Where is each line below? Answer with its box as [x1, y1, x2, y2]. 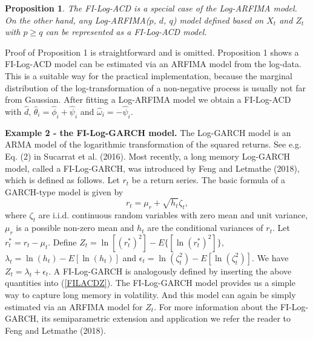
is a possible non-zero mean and [16, 221, 134, 234]
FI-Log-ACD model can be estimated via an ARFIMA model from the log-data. [5, 57, 301, 70]
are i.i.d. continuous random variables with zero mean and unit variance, [38, 209, 308, 221]
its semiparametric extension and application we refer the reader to [41, 312, 291, 325]
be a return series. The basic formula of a [131, 174, 285, 186]
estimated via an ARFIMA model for [5, 300, 143, 313]
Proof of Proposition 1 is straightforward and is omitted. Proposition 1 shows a [5, 45, 299, 58]
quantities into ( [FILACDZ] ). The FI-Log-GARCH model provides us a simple [5, 276, 295, 289]
